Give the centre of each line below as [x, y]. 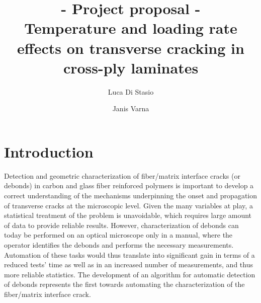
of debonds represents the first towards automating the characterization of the [124, 284]
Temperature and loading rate [131, 28]
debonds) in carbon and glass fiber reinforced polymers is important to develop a [129, 185]
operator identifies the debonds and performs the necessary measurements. [119, 244]
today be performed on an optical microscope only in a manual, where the [118, 235]
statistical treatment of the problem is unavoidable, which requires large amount [128, 215]
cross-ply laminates [131, 67]
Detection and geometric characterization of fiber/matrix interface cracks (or [122, 175]
